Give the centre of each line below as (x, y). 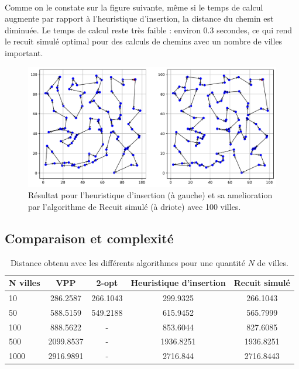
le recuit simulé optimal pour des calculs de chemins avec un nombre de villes (144, 41)
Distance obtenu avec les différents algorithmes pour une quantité (128, 262)
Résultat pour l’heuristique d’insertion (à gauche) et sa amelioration (150, 195)
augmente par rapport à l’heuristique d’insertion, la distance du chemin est (139, 18)
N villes (25, 283)
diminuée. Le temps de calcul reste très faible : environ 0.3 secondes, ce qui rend (149, 30)
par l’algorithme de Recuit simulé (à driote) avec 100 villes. (135, 206)
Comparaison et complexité (89, 238)
